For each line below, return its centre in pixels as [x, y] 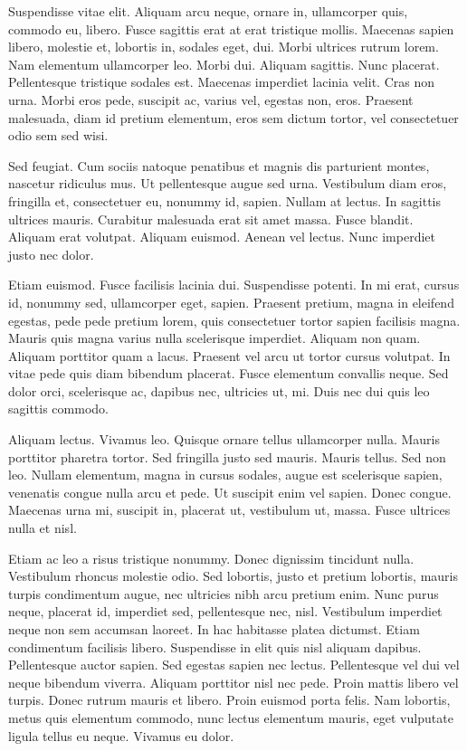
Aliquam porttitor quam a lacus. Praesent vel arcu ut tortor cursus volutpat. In [229, 355]
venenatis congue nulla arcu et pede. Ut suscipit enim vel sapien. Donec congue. [230, 492]
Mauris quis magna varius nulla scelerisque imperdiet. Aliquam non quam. [214, 338]
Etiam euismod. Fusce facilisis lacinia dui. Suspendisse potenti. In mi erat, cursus [234, 285]
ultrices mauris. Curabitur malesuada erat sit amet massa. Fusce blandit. [211, 219]
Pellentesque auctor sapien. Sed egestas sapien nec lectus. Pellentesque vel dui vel [234, 665]
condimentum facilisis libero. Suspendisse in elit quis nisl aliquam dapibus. [215, 646]
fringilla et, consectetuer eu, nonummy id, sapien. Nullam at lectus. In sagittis [225, 200]
